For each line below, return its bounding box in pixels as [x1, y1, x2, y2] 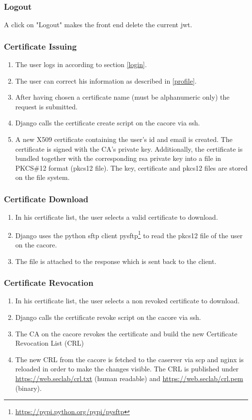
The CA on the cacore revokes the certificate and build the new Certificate [15, 328, 237, 338]
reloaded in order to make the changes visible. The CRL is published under [15, 364, 239, 374]
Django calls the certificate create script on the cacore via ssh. [15, 118, 200, 128]
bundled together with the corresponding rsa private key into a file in [15, 153, 221, 163]
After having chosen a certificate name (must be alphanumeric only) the [15, 92, 230, 102]
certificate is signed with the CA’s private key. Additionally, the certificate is [15, 143, 243, 154]
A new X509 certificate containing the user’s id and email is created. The [15, 134, 233, 144]
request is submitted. [15, 101, 78, 111]
